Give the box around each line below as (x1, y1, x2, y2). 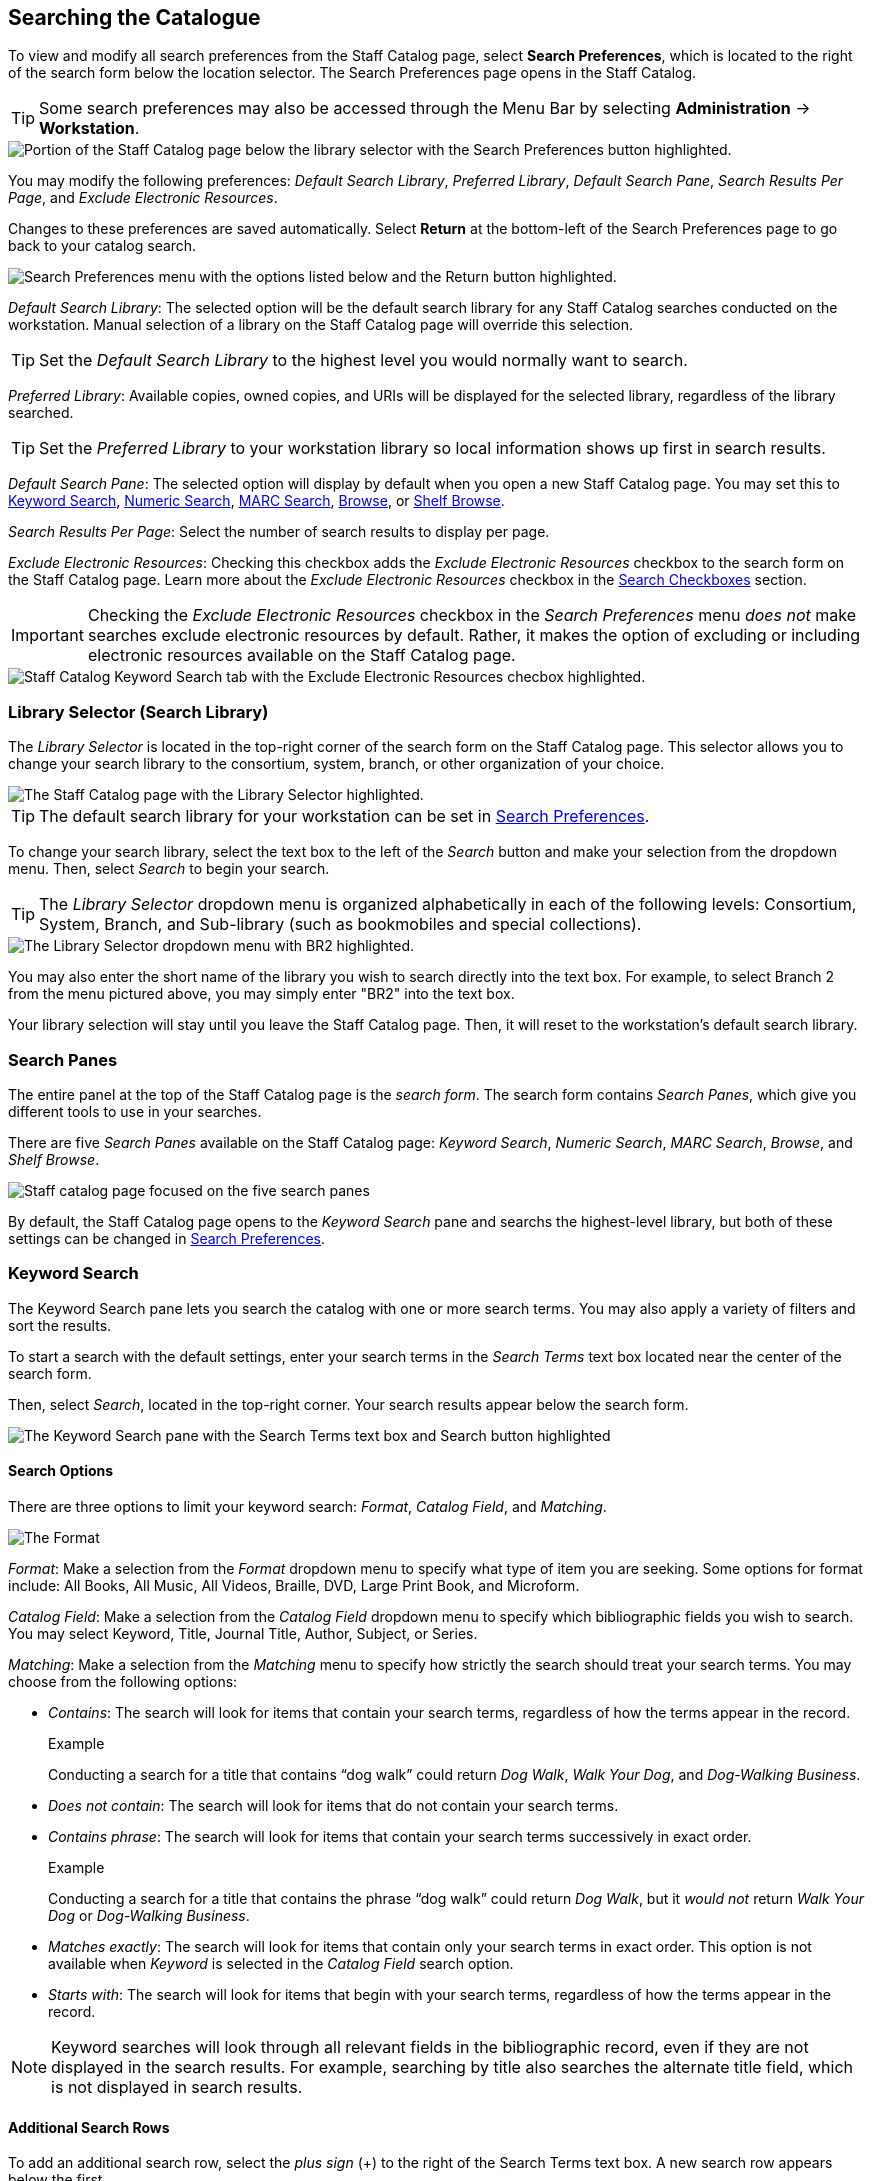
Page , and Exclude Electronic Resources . (8, 189, 278, 207)
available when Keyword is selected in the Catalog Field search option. (48, 1954, 514, 1972)
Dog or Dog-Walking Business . (48, 1906, 250, 1924)
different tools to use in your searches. (8, 1102, 262, 1120)
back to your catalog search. (8, 237, 197, 255)
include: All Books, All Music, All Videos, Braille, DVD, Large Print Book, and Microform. (8, 1576, 580, 1594)
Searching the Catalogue (8, 5, 261, 30)
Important (11, 625, 84, 646)
